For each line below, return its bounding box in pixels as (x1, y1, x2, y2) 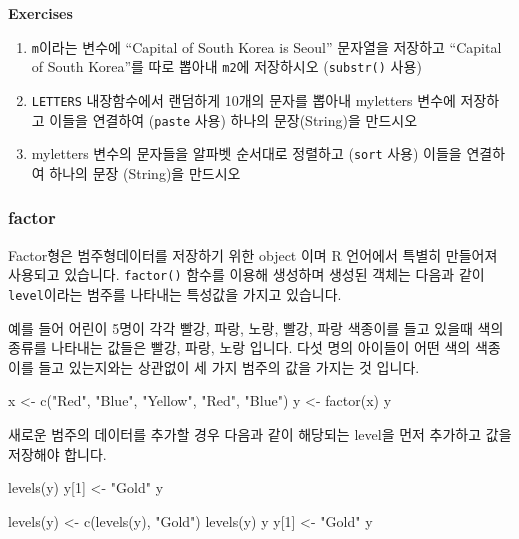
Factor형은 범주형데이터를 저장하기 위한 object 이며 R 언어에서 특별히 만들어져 (8, 244, 498, 265)
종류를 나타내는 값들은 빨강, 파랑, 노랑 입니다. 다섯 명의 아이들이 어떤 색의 (8, 337, 471, 358)
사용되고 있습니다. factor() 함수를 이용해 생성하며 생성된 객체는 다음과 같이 (8, 264, 485, 285)
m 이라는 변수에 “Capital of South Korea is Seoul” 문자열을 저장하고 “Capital (31, 36, 502, 57)
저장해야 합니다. (8, 443, 107, 464)
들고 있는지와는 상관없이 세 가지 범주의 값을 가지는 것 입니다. (38, 356, 420, 377)
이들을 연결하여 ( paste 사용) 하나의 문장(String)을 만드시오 (49, 109, 418, 130)
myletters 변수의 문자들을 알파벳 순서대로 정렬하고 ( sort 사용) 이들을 (31, 143, 462, 164)
